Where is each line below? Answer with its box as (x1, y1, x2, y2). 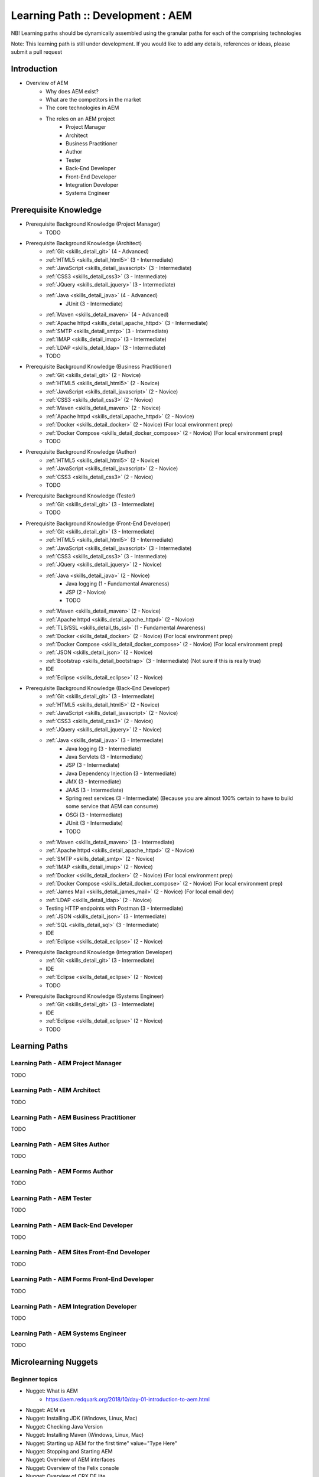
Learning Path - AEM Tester (11, 1194, 92, 1202)
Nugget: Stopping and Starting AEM (25, 1448, 113, 1455)
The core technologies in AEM (45, 104, 119, 112)
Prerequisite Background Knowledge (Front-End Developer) (25, 520, 171, 527)
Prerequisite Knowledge (11, 205, 102, 215)
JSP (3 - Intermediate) (66, 762, 120, 769)
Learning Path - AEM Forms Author (11, 1167, 113, 1175)
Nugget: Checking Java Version (25, 1423, 103, 1430)
